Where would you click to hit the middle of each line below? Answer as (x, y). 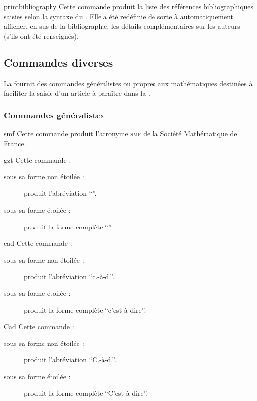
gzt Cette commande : (38, 160)
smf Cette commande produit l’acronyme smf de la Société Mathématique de (121, 133)
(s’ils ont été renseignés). (41, 35)
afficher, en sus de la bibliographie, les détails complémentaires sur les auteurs (122, 26)
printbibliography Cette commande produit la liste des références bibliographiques (129, 6)
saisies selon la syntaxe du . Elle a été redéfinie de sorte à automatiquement (119, 16)
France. (15, 143)
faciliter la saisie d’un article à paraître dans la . (77, 93)
